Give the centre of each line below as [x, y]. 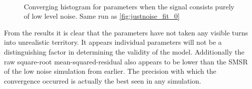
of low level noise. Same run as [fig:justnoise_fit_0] [102, 16]
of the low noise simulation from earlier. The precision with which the [110, 71]
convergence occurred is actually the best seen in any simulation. [103, 80]
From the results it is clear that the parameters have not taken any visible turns [126, 32]
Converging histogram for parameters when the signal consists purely [129, 6]
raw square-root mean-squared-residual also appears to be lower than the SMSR [126, 61]
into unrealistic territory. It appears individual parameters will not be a [113, 42]
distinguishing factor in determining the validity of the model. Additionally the [124, 51]
